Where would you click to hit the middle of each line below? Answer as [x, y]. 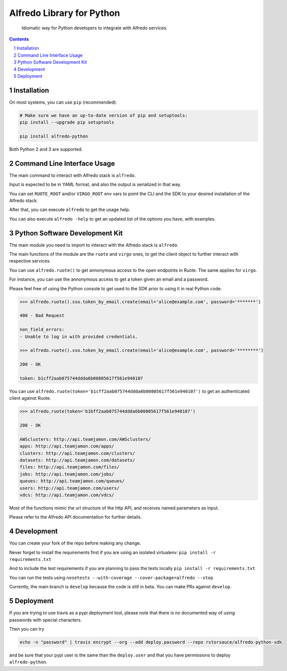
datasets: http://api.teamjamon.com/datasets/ [77, 460]
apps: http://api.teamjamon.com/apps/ [67, 446]
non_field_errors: [42, 330]
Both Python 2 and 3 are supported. [46, 149]
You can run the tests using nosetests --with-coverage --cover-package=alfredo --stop [111, 577]
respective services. [30, 261]
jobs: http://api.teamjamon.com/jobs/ [67, 474]
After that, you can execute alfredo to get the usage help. [70, 210]
